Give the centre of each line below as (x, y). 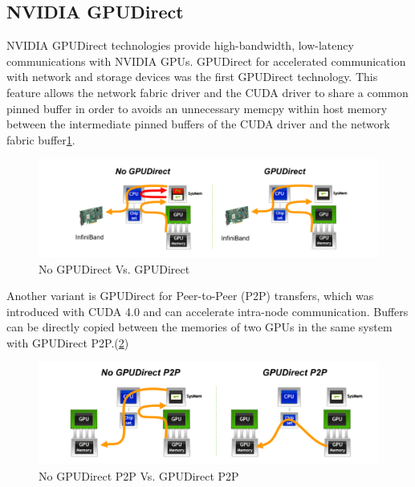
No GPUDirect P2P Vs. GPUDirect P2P (139, 476)
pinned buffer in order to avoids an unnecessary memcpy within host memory (197, 108)
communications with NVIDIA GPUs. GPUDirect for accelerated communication (206, 61)
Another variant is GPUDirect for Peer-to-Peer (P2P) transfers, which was (190, 296)
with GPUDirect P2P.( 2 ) (68, 342)
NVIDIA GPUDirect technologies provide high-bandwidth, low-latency (180, 45)
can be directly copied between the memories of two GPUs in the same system (199, 327)
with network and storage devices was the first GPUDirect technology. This (192, 77)
